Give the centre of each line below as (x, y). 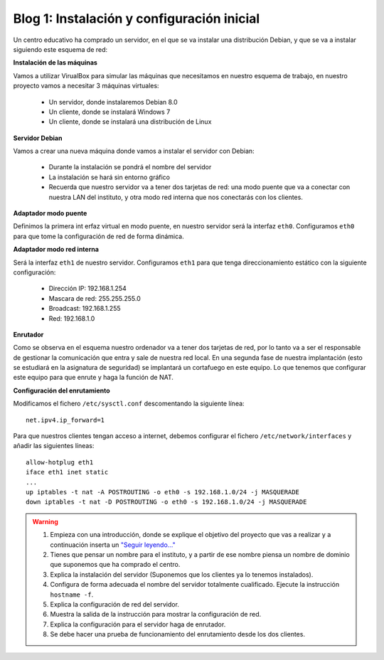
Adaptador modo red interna (56, 250)
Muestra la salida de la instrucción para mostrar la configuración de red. (156, 614)
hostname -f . (72, 595)
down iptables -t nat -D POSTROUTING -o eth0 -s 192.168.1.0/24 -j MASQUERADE (166, 502)
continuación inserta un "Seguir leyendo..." (113, 545)
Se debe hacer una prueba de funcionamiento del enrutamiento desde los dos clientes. (178, 634)
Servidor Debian (38, 138)
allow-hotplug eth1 (60, 462)
